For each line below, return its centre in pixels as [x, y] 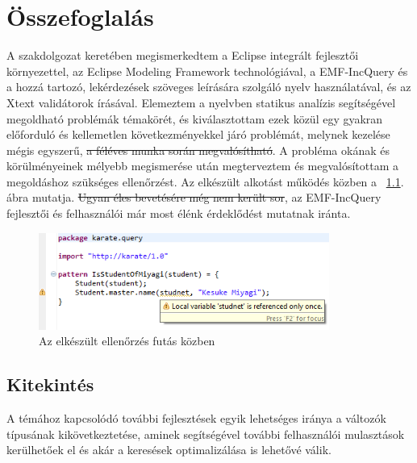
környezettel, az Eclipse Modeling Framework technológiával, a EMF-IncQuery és [207, 71]
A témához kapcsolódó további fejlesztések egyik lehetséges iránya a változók [196, 418]
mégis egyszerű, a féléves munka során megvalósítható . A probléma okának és [198, 150]
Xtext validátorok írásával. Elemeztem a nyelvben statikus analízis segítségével [201, 102]
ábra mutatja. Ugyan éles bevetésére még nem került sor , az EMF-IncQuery [194, 197]
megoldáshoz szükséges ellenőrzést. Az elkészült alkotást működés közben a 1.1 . [205, 181]
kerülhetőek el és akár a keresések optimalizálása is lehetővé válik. [169, 450]
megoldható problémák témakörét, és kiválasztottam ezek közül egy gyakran [195, 118]
